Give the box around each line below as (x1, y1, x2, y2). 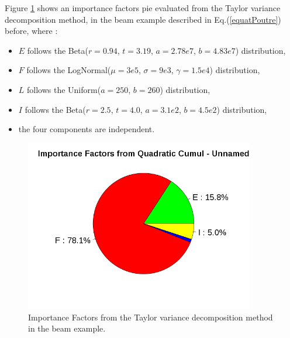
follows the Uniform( (27, 83, 101, 95)
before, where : (5, 25, 58, 37)
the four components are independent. (18, 123, 155, 135)
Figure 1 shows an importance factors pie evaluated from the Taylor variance (5, 2, 281, 13)
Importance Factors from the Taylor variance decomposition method (28, 311, 273, 323)
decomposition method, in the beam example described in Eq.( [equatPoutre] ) (5, 13, 281, 25)
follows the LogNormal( (26, 64, 111, 76)
